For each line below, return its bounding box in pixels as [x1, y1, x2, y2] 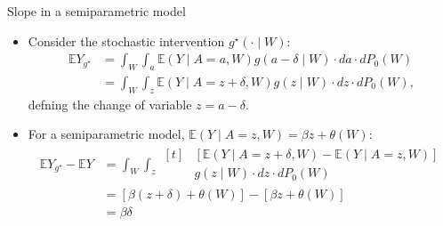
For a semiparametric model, [28, 125, 185, 143]
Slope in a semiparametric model [7, 2, 186, 20]
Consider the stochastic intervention [28, 31, 225, 50]
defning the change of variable [28, 94, 192, 113]
